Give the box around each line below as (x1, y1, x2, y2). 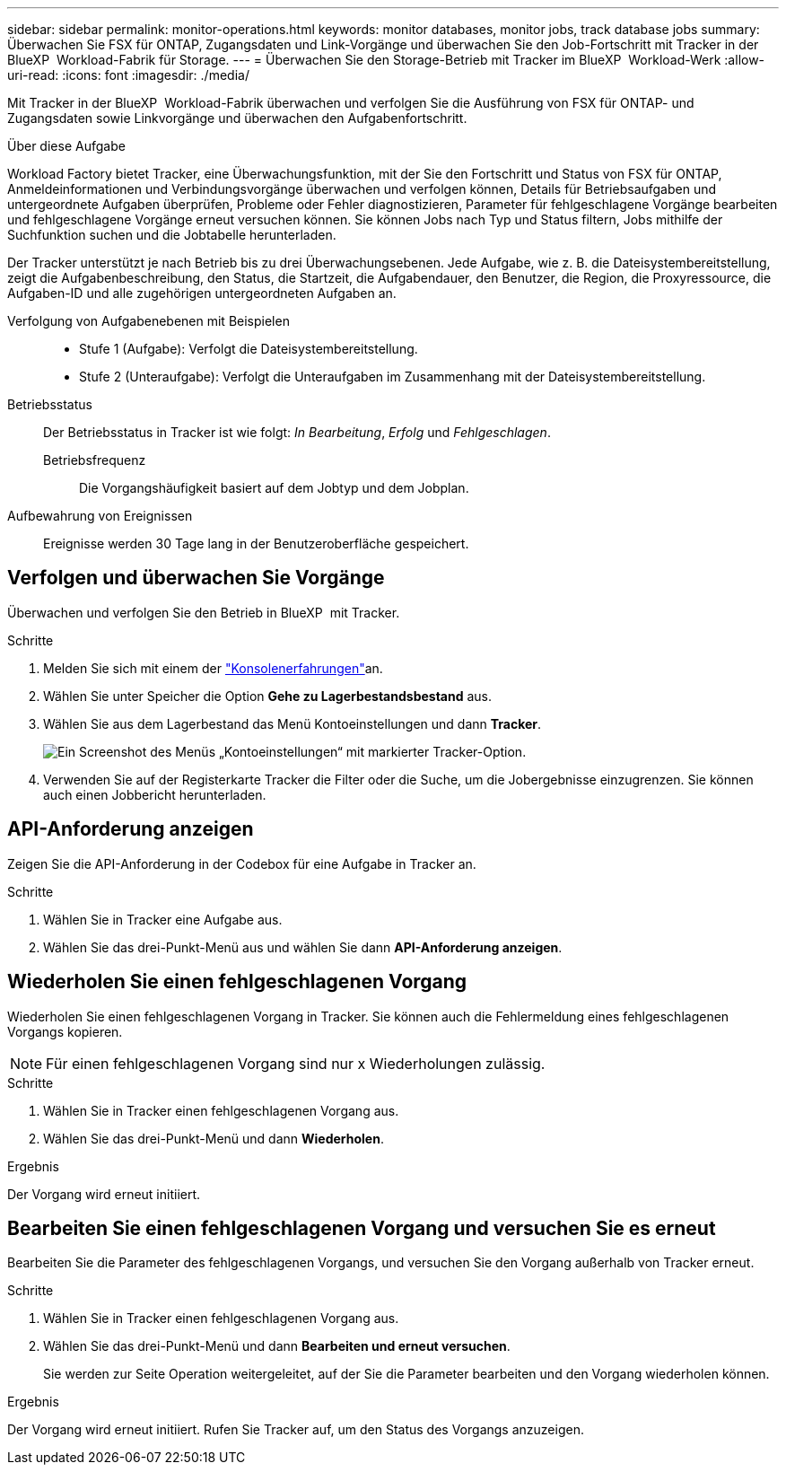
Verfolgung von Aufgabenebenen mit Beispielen (7, 313, 290, 329)
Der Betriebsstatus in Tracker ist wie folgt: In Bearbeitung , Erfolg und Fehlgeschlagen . (43, 425, 551, 440)
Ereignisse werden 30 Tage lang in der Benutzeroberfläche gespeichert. (43, 536, 469, 551)
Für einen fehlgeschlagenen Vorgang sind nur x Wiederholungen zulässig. (46, 1054, 546, 1073)
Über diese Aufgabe (7, 138, 126, 153)
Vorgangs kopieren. (7, 1023, 123, 1039)
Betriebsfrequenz (43, 452, 146, 468)
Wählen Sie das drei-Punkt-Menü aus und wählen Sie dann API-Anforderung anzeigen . (43, 939, 563, 955)
